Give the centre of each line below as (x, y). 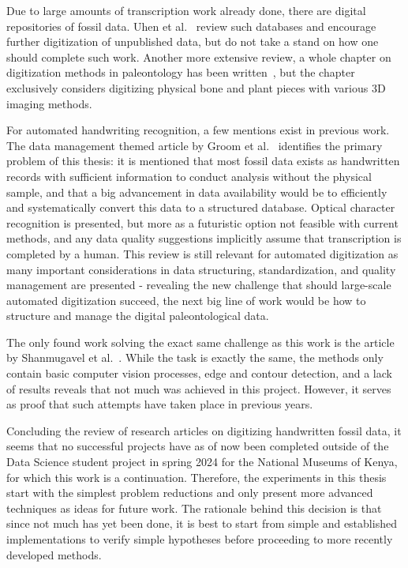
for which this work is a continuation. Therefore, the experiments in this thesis (197, 477)
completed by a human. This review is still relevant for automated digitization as (202, 253)
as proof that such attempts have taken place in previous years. (160, 404)
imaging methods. (49, 103)
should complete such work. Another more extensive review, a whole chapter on (199, 56)
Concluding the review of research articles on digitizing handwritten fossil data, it (204, 430)
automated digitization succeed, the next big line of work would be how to (186, 300)
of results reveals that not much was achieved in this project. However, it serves (199, 388)
